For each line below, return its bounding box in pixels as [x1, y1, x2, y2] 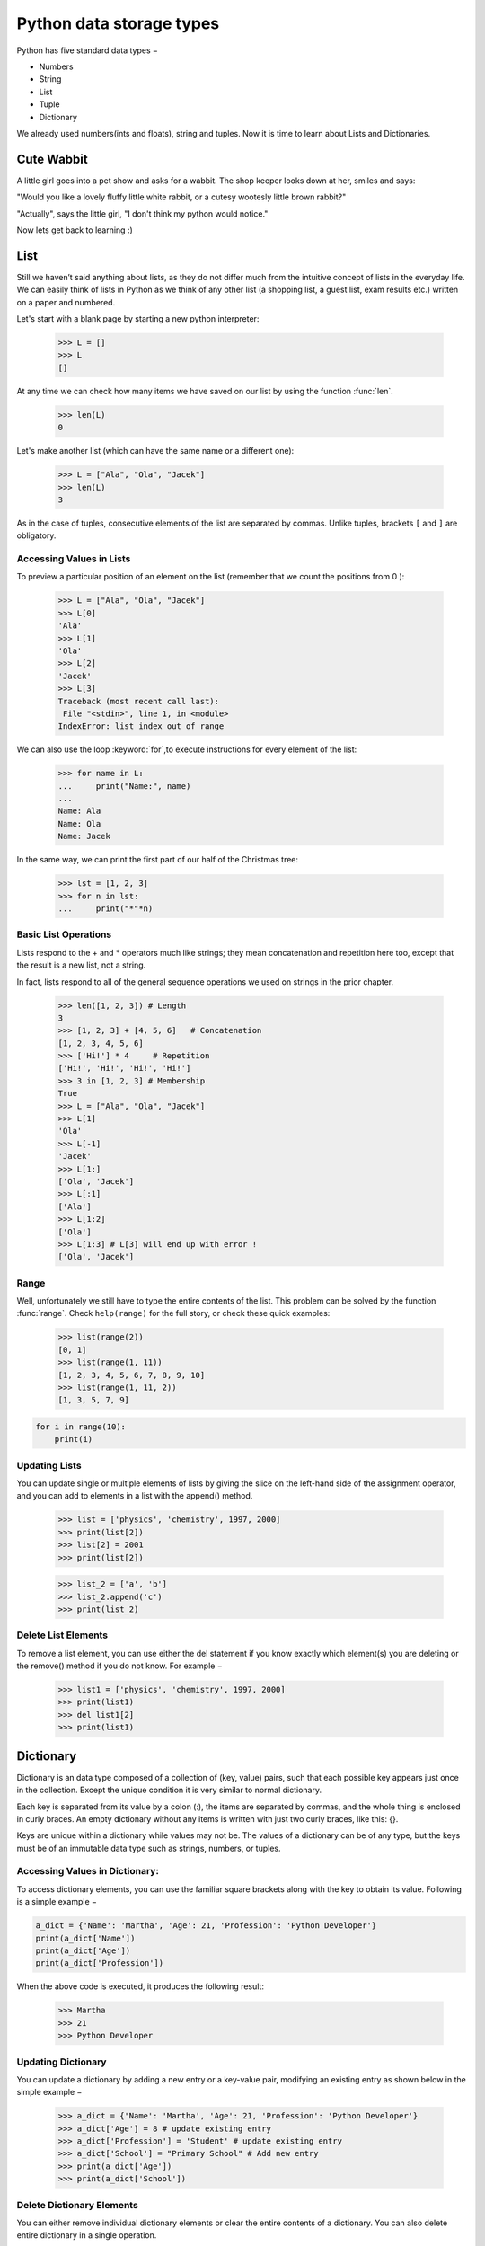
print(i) [54, 1434, 93, 1445]
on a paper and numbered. [16, 296, 116, 307]
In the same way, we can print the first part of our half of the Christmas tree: [16, 854, 299, 865]
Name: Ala [57, 806, 101, 817]
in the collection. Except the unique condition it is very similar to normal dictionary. [16, 1784, 322, 1796]
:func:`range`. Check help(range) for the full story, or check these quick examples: [16, 1308, 331, 1319]
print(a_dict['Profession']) [35, 1959, 164, 1968]
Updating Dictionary [16, 2056, 107, 2068]
